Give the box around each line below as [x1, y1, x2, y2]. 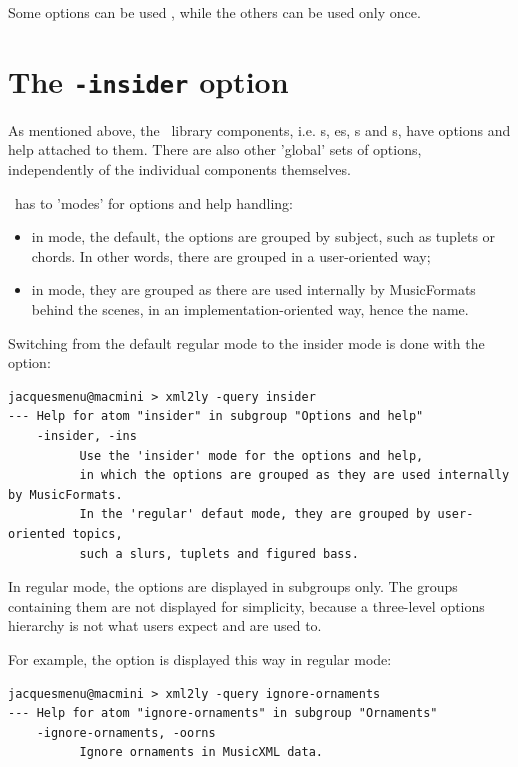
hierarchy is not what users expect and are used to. [8, 615, 322, 636]
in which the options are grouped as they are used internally [79, 468, 510, 483]
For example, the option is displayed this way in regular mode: [8, 648, 392, 669]
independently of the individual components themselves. [8, 159, 351, 180]
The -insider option [8, 60, 289, 101]
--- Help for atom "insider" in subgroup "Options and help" [8, 409, 424, 424]
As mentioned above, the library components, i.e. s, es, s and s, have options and [8, 119, 511, 140]
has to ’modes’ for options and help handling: [14, 192, 293, 213]
